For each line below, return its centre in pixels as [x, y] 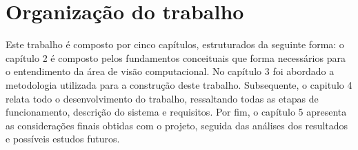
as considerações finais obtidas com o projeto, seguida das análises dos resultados [177, 125]
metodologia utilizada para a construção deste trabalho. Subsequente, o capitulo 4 [179, 84]
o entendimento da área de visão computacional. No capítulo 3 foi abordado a [170, 71]
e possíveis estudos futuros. [63, 139]
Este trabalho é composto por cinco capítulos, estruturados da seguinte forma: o [175, 44]
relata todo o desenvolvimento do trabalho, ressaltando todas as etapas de [162, 98]
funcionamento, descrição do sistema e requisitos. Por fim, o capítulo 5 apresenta [176, 112]
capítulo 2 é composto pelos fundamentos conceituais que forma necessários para [176, 57]
